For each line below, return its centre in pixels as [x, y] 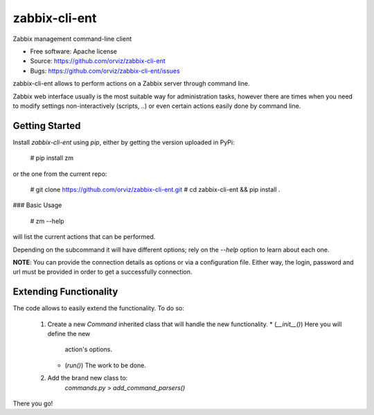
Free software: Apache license [74, 51]
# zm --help [47, 221]
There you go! [33, 403]
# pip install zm [52, 158]
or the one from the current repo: [60, 174]
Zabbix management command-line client [72, 39]
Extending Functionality [65, 292]
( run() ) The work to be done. [106, 365]
